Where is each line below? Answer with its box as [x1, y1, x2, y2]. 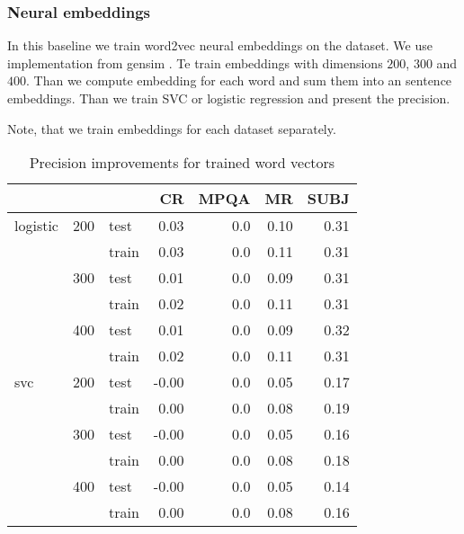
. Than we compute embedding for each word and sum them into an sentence [26, 71, 452, 90]
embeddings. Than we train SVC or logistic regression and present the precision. [7, 89, 451, 107]
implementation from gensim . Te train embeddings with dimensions [7, 53, 383, 72]
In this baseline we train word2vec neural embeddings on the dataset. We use [7, 36, 433, 55]
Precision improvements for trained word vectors [29, 152, 335, 174]
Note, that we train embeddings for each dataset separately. [7, 119, 336, 138]
